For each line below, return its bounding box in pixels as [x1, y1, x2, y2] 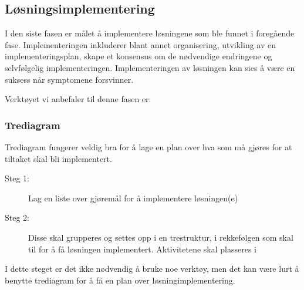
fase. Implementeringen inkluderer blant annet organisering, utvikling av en [5, 38, 276, 50]
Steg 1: [5, 172, 29, 184]
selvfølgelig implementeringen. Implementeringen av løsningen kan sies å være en [5, 61, 295, 73]
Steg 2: [5, 211, 29, 224]
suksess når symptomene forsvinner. [5, 73, 134, 85]
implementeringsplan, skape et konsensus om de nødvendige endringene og [5, 50, 272, 62]
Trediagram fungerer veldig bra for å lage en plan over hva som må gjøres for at [5, 140, 292, 153]
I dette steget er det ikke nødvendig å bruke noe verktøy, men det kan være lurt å [5, 262, 299, 275]
